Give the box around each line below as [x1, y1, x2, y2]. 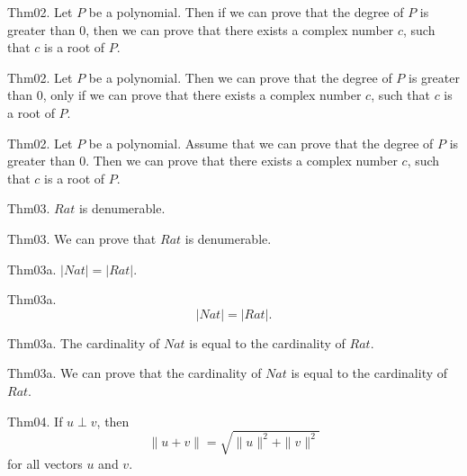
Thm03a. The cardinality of [7, 333, 160, 352]
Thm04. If [7, 411, 63, 430]
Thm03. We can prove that [7, 229, 157, 247]
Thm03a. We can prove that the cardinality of [7, 364, 262, 382]
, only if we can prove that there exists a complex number [42, 85, 362, 104]
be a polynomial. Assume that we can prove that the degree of [88, 133, 434, 152]
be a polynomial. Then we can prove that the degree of [88, 67, 392, 86]
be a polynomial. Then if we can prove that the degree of [88, 3, 404, 21]
